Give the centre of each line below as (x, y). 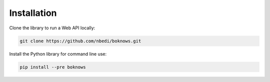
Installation (33, 13)
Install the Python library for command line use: (58, 54)
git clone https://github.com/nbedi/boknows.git (80, 41)
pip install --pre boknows (53, 67)
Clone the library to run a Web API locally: (52, 28)
